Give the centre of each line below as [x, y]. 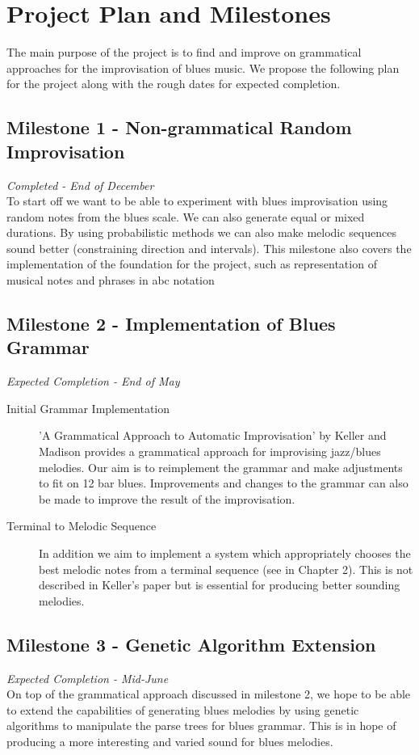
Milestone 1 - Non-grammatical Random [179, 127]
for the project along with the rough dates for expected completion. [174, 84]
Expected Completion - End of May [93, 381]
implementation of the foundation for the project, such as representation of [192, 264]
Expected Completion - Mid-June [88, 678]
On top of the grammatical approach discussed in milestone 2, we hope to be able [209, 694]
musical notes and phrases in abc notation [111, 280]
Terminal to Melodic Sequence [82, 526]
